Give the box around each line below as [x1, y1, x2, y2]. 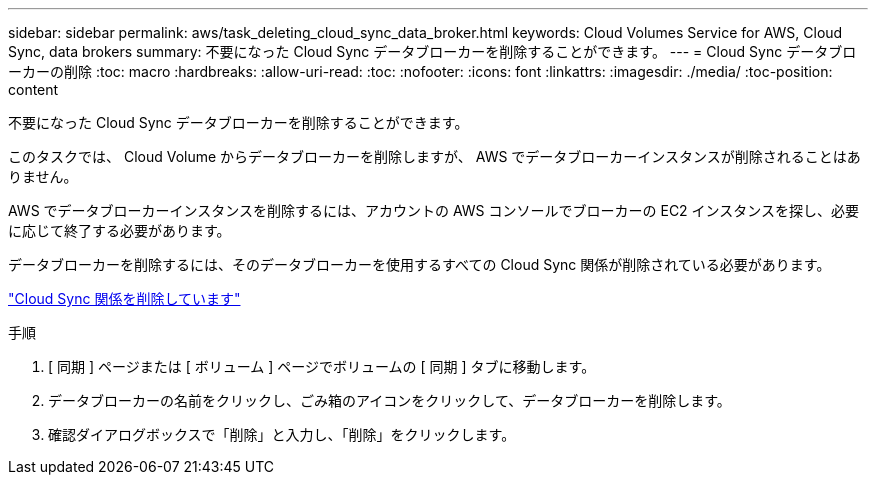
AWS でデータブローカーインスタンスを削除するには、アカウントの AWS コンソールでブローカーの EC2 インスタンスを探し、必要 [8, 202, 860, 219]
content [8, 81, 59, 98]
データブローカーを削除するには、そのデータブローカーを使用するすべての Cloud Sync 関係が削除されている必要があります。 [8, 256, 831, 273]
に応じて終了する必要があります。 [8, 222, 231, 239]
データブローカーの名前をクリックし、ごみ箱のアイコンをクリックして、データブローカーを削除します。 [48, 392, 731, 409]
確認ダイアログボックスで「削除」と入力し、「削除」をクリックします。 [48, 426, 516, 443]
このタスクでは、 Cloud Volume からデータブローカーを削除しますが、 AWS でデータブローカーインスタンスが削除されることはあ [8, 148, 861, 165]
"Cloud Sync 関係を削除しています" [8, 290, 241, 307]
